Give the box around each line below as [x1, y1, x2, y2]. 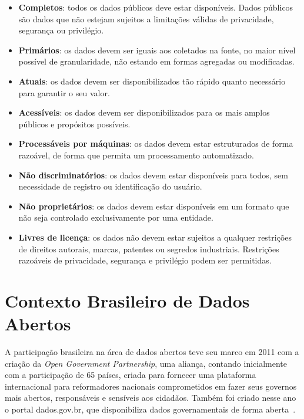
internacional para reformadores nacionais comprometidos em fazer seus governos [5, 380, 297, 392]
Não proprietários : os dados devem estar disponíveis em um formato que [18, 200, 289, 212]
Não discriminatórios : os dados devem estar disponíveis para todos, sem [18, 168, 288, 181]
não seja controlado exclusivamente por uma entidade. [18, 211, 213, 224]
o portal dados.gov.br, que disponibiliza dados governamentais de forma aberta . [5, 403, 296, 415]
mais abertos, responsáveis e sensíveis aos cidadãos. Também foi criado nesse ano [5, 391, 296, 404]
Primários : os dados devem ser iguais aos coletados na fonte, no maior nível [18, 43, 296, 56]
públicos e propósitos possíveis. [18, 117, 131, 130]
